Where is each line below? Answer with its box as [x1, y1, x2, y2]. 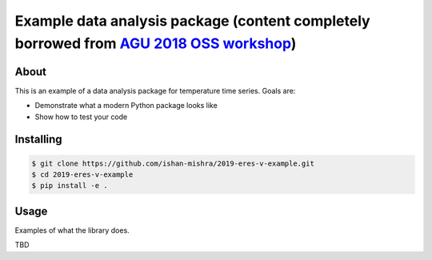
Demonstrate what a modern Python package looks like [34, 101, 218, 110]
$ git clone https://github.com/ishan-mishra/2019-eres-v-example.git [31, 158, 315, 168]
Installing [14, 133, 63, 146]
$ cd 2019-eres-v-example [31, 170, 134, 179]
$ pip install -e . [31, 181, 108, 190]
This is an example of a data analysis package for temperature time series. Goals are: [14, 86, 296, 95]
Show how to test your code [34, 112, 128, 122]
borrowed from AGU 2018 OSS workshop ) [14, 34, 297, 52]
